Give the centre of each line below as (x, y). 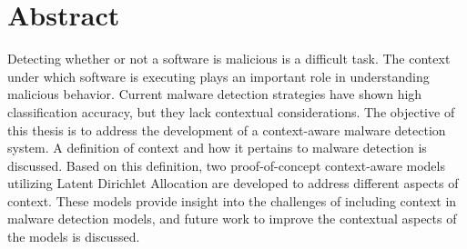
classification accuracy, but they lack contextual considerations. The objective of (231, 111)
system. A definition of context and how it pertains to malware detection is (217, 148)
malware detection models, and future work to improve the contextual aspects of (232, 219)
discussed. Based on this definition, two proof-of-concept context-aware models (226, 165)
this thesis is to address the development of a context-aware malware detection (227, 129)
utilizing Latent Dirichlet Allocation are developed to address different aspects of (233, 183)
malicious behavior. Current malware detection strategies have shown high (215, 94)
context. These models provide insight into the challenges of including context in (232, 200)
